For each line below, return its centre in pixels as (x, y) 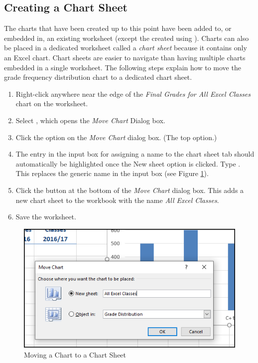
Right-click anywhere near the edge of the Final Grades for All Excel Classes (133, 93)
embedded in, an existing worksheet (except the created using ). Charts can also (127, 38)
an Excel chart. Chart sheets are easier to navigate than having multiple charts (125, 57)
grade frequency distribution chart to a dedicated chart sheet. (98, 77)
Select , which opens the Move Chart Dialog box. (90, 120)
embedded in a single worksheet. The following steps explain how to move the (123, 67)
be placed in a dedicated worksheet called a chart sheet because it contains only (126, 48)
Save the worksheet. (46, 217)
